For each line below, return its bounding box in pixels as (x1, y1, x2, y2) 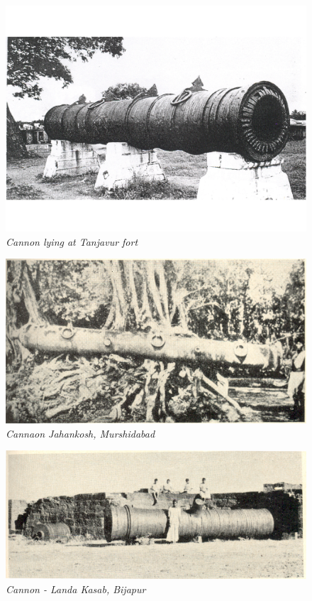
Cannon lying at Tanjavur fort (6, 234, 138, 249)
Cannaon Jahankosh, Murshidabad (6, 426, 155, 440)
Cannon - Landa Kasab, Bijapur (6, 582, 146, 597)
